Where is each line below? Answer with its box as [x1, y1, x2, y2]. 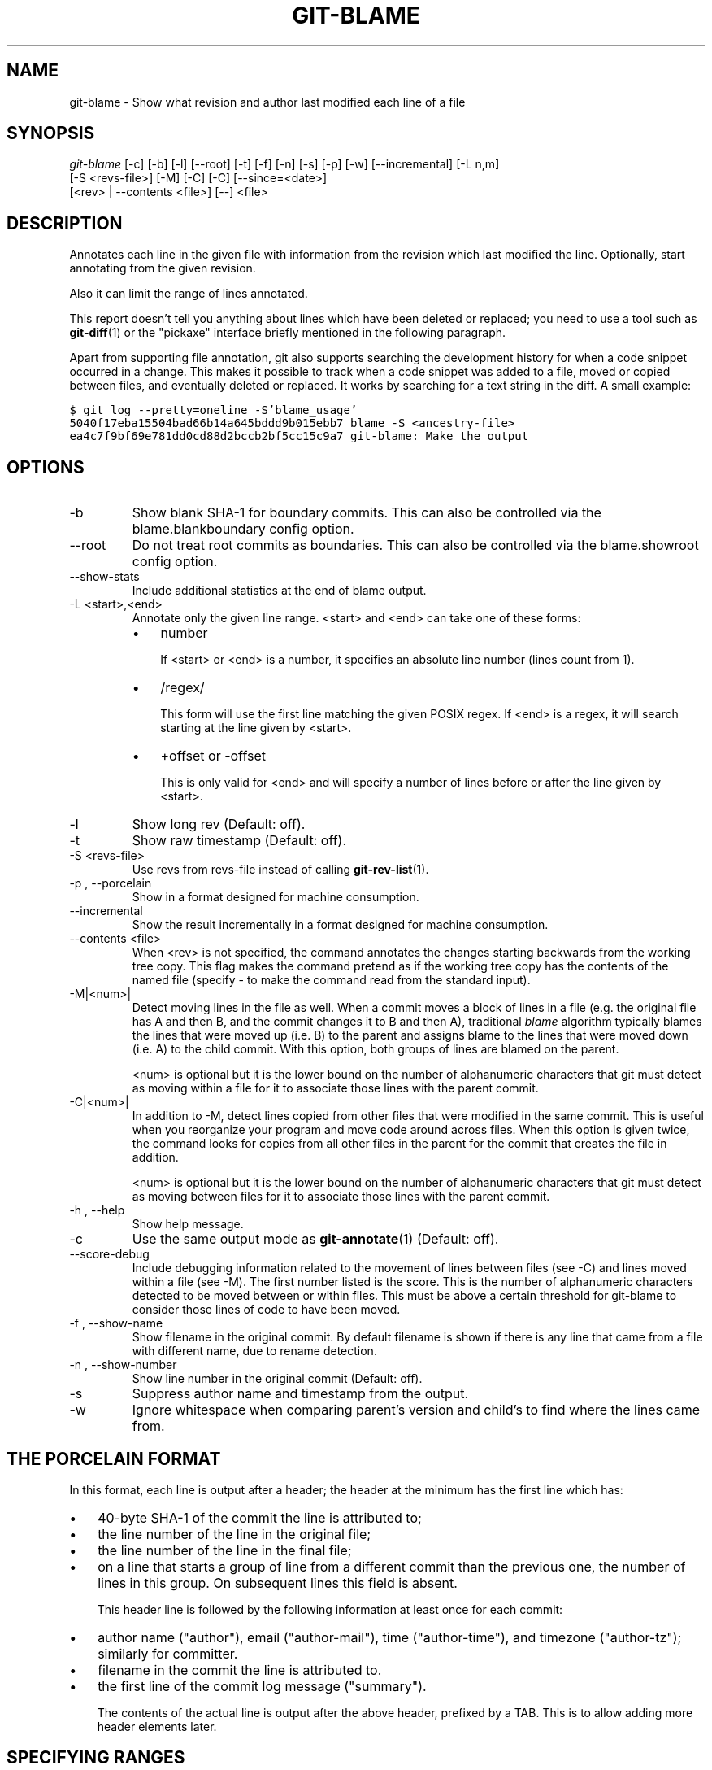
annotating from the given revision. [69, 261, 256, 276]
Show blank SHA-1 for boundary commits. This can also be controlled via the [132, 504, 601, 521]
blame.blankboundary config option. [132, 521, 354, 538]
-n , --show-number [69, 1358, 177, 1372]
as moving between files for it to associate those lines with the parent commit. [132, 1189, 550, 1204]
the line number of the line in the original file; [98, 1525, 371, 1542]
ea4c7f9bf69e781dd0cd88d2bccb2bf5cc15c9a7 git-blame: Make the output [69, 429, 529, 443]
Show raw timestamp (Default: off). [132, 832, 347, 849]
